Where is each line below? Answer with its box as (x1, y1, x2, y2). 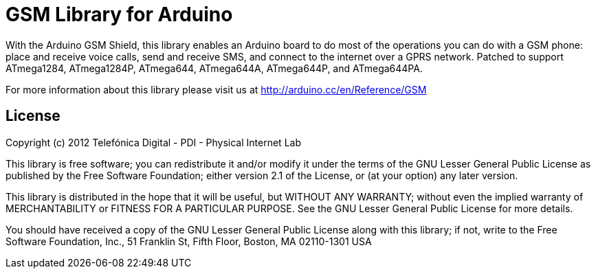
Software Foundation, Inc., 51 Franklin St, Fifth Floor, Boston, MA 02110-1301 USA (5, 235, 372, 247)
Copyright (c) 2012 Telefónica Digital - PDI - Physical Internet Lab (5, 136, 301, 148)
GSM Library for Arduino (5, 3, 233, 26)
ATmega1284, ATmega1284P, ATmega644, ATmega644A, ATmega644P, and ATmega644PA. (5, 62, 423, 74)
